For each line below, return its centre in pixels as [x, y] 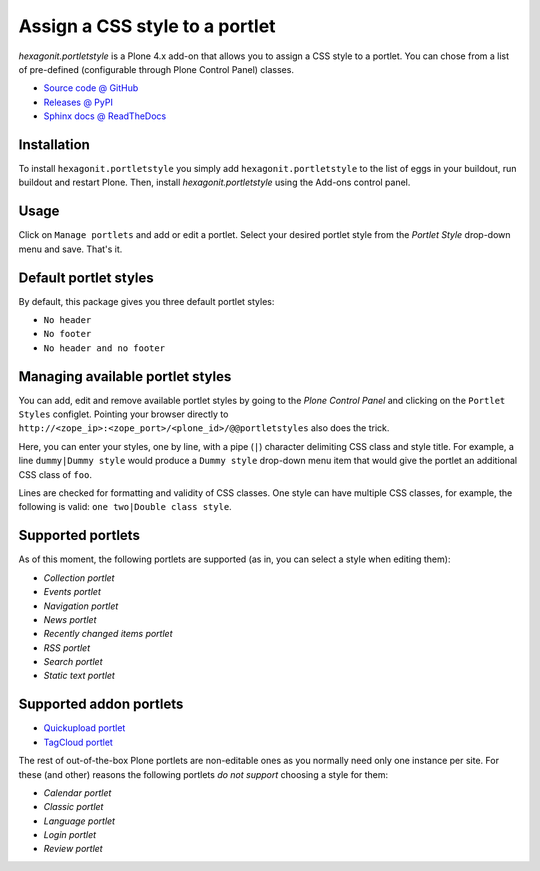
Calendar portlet [77, 792]
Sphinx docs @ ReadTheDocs [105, 116]
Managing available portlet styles [125, 376]
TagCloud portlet [78, 742]
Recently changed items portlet [108, 634]
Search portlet [73, 662]
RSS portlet [66, 647]
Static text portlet [79, 676]
